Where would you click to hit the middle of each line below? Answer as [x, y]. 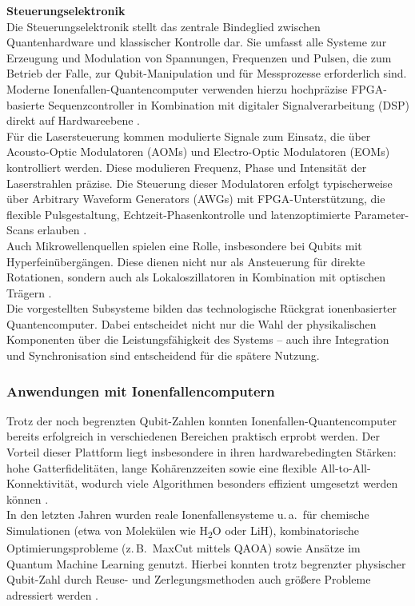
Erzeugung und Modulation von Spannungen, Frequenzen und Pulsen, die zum [199, 57]
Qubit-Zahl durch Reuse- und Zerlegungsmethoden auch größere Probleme [189, 579]
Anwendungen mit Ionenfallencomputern [141, 391]
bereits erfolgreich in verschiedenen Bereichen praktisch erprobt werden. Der [193, 436]
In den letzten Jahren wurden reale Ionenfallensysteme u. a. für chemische [188, 514]
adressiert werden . [52, 594]
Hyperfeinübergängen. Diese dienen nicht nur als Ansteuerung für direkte [186, 261]
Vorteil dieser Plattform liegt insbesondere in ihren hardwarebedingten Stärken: [202, 452]
